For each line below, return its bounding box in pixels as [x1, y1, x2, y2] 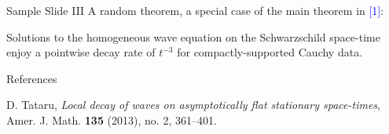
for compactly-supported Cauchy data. [177, 44, 363, 60]
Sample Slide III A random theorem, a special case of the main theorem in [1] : [6, 2, 384, 18]
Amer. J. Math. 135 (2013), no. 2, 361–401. [6, 111, 217, 128]
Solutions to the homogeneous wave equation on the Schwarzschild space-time [6, 28, 380, 45]
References [6, 70, 57, 86]
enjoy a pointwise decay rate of [6, 44, 156, 60]
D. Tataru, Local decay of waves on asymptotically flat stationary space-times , [6, 96, 380, 113]
